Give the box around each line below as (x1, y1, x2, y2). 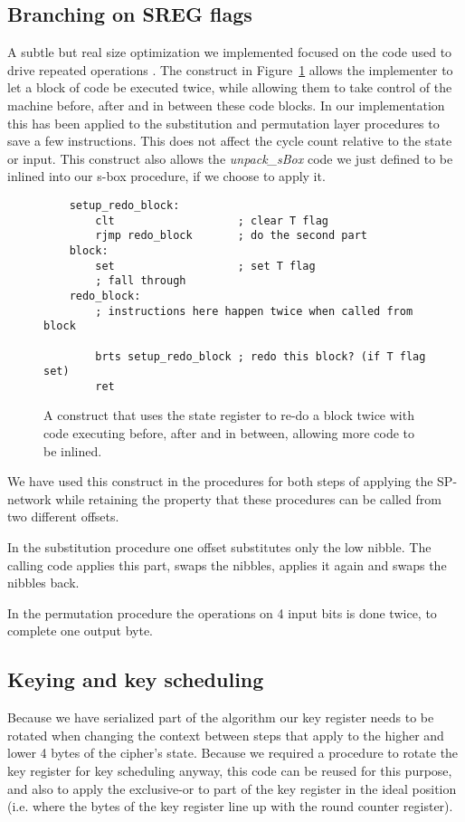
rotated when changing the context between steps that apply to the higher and (7, 725, 444, 744)
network (7, 489, 52, 508)
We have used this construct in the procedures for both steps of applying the (7, 472, 433, 491)
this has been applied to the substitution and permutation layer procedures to (7, 113, 440, 132)
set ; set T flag (95, 259, 316, 272)
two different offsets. (7, 507, 119, 526)
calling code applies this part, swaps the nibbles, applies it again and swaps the (7, 555, 447, 574)
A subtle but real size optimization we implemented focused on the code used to (7, 43, 452, 62)
